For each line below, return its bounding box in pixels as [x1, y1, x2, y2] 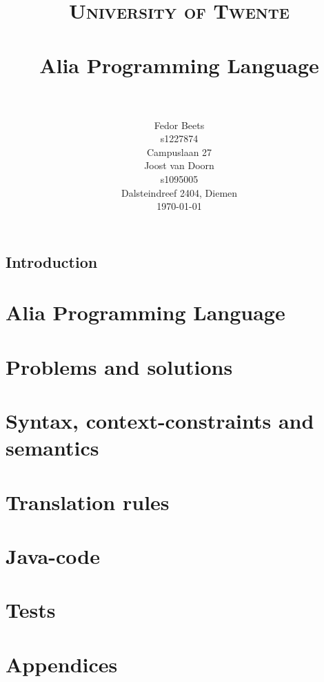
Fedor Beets [154, 117, 205, 132]
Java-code [6, 542, 100, 570]
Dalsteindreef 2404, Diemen [121, 185, 238, 199]
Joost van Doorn [144, 158, 214, 173]
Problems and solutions [6, 352, 233, 380]
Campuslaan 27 [146, 144, 212, 159]
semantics [6, 433, 99, 462]
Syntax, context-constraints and [6, 407, 314, 435]
